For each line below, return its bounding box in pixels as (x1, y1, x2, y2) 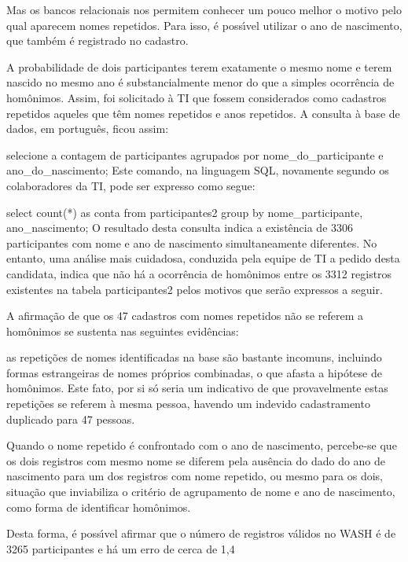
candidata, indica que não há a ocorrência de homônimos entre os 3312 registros (6, 265, 392, 281)
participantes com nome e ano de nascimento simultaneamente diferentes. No (6, 234, 377, 251)
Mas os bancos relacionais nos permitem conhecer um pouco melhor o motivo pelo (6, 2, 402, 17)
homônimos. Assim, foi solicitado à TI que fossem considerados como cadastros (6, 89, 387, 105)
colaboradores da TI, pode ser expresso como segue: (6, 177, 255, 193)
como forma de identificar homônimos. (6, 498, 191, 515)
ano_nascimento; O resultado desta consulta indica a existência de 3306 (6, 219, 354, 236)
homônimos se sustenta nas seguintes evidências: (6, 322, 239, 339)
